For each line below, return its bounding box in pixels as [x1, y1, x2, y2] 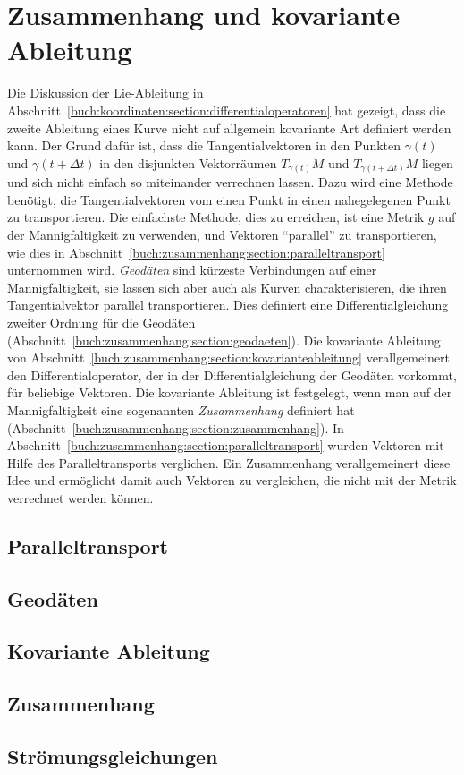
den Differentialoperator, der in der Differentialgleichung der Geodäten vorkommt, [7, 365, 457, 384]
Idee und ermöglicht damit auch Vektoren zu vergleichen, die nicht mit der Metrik [7, 471, 457, 490]
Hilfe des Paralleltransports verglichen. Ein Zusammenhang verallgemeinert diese [7, 453, 451, 472]
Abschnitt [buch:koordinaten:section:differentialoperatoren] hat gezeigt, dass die [7, 100, 446, 119]
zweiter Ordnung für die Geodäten [7, 312, 196, 331]
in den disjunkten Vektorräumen [99, 153, 277, 172]
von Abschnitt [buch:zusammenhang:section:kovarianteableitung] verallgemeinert [7, 348, 451, 367]
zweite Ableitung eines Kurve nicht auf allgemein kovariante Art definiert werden [7, 118, 451, 137]
